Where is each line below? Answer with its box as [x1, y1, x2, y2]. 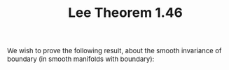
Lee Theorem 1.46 [68, 4, 183, 20]
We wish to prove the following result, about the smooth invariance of [7, 46, 222, 55]
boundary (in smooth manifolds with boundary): [7, 55, 155, 64]
